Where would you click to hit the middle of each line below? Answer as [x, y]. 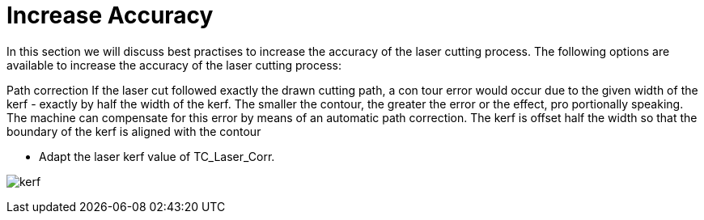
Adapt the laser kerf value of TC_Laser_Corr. [157, 156]
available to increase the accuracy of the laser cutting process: [174, 65]
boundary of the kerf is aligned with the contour [134, 131]
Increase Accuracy [110, 15]
